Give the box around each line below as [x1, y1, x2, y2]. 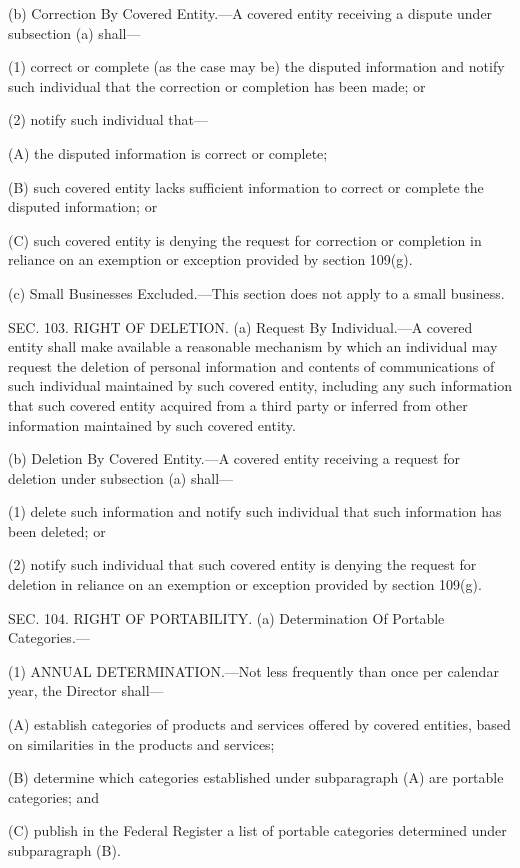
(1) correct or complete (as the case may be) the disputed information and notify [8, 56, 505, 77]
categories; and [8, 786, 100, 807]
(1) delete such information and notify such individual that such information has [8, 501, 502, 522]
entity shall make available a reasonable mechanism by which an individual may [8, 336, 498, 357]
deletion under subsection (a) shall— [8, 467, 234, 488]
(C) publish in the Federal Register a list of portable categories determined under [8, 820, 507, 841]
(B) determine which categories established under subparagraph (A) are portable [8, 767, 504, 788]
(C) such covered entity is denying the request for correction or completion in [8, 229, 482, 250]
